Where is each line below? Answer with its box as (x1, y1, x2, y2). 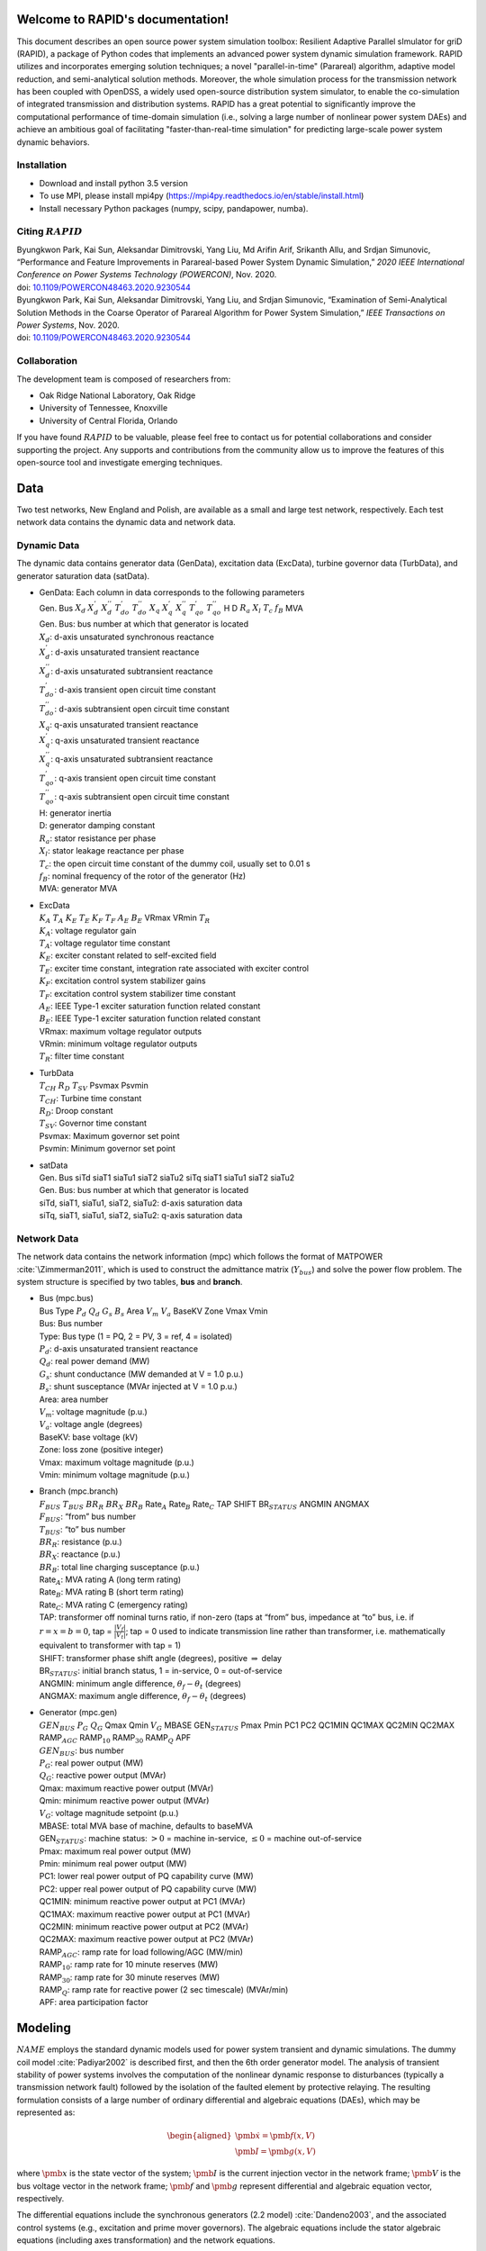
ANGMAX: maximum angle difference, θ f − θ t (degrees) (39, 1690, 247, 1704)
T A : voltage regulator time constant (39, 937, 171, 950)
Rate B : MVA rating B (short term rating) (39, 1587, 184, 1600)
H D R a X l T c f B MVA (223, 602, 303, 616)
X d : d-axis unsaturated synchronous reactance (39, 631, 215, 644)
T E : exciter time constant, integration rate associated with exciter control (39, 963, 310, 976)
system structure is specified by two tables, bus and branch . (16, 1277, 243, 1288)
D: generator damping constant (39, 820, 156, 831)
